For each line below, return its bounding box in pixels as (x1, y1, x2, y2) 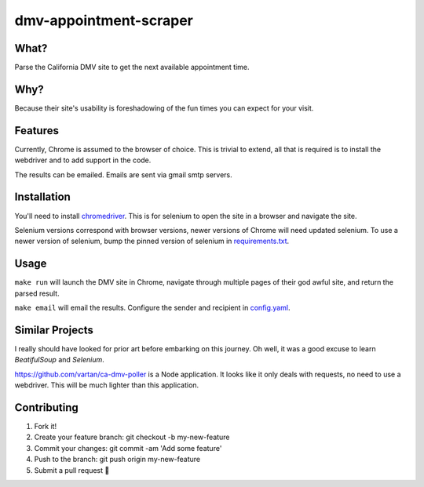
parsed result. (14, 289, 60, 298)
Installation (14, 191, 71, 204)
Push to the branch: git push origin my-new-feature (34, 455, 200, 464)
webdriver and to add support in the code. (14, 155, 152, 165)
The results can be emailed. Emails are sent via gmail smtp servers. (14, 169, 233, 180)
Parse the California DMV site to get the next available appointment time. (14, 63, 250, 72)
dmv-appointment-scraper (14, 12, 194, 29)
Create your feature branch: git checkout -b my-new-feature (34, 432, 230, 442)
